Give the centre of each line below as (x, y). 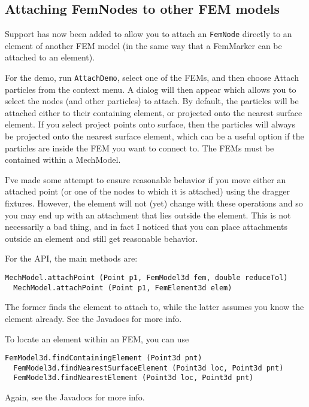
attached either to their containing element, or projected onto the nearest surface (154, 112)
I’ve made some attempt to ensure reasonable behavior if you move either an (146, 179)
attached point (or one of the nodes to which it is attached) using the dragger (147, 191)
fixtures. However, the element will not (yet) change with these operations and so (154, 203)
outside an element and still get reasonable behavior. (102, 238)
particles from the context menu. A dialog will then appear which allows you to (151, 89)
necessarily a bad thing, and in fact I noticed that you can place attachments (146, 227)
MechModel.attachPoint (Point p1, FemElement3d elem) (123, 288)
